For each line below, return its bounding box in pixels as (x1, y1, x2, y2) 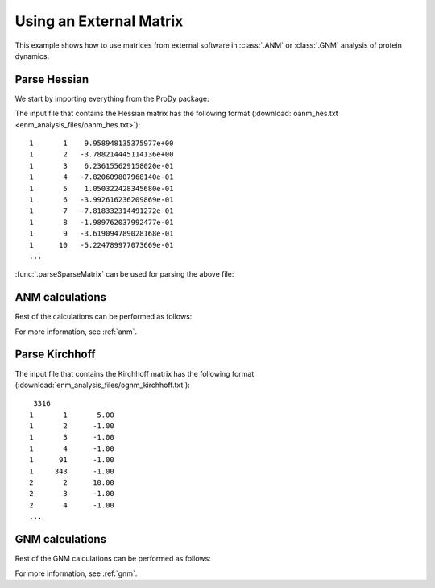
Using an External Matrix (14, 12, 184, 30)
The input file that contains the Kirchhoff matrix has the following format (14, 369, 255, 378)
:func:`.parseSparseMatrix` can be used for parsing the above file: (14, 269, 234, 279)
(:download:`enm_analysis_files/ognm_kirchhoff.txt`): (14, 380, 191, 390)
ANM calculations (14, 290, 107, 304)
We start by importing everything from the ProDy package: (14, 94, 209, 103)
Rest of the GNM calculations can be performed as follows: (14, 553, 211, 564)
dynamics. (14, 51, 50, 60)
